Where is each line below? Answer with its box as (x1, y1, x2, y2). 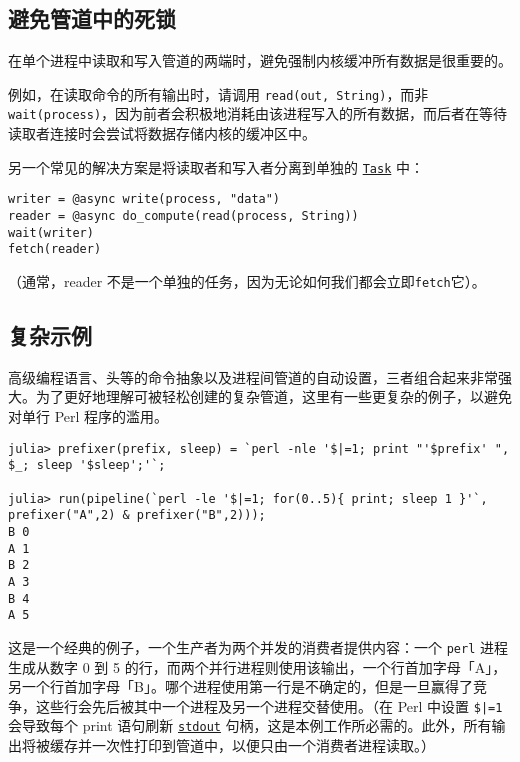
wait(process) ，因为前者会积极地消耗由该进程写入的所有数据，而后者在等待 (8, 103, 508, 124)
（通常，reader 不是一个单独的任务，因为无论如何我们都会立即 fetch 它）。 (8, 270, 486, 291)
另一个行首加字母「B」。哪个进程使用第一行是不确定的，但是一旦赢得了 (8, 676, 473, 697)
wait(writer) (8, 225, 94, 240)
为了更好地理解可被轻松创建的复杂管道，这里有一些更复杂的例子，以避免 (35, 386, 512, 407)
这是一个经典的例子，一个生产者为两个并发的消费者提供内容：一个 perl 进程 (8, 636, 508, 657)
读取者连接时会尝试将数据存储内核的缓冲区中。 (8, 123, 316, 144)
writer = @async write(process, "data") (8, 192, 281, 207)
